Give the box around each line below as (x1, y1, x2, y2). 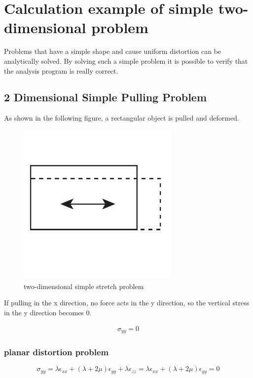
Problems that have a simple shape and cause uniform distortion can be (4, 46, 221, 56)
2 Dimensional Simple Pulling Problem (4, 89, 207, 105)
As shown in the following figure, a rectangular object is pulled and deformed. (4, 113, 239, 123)
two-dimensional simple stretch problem (24, 281, 144, 291)
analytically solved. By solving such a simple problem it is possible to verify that (4, 55, 248, 66)
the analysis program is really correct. (4, 65, 118, 76)
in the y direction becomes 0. (4, 307, 92, 318)
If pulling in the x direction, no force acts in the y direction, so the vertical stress (4, 297, 250, 308)
